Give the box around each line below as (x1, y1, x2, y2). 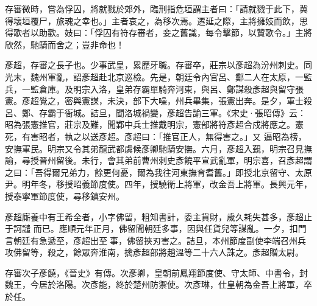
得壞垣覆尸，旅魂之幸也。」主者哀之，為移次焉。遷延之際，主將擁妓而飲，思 (5, 14, 308, 27)
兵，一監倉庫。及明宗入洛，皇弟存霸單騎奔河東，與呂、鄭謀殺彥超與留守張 (5, 82, 304, 95)
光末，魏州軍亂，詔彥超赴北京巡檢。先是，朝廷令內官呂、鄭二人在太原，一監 (5, 70, 312, 83)
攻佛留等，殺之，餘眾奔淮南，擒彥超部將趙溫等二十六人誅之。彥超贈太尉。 (5, 246, 304, 259)
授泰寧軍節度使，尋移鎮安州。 (5, 189, 124, 202)
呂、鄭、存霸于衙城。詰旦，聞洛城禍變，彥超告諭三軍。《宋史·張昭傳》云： (5, 106, 306, 119)
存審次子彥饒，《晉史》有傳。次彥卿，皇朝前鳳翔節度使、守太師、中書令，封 (5, 266, 308, 279)
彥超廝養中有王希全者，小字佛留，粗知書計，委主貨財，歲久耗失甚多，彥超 (5, 210, 304, 223)
